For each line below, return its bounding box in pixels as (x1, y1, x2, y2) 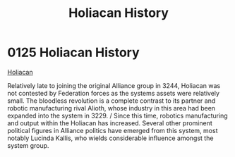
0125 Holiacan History (7, 44, 140, 61)
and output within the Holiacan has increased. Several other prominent (7, 118, 213, 127)
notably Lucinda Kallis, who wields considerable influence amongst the (7, 134, 214, 142)
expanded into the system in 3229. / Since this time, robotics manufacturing (7, 111, 228, 120)
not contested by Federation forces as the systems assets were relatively (7, 89, 220, 97)
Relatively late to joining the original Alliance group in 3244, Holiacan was (7, 81, 221, 89)
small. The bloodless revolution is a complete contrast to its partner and (7, 96, 216, 105)
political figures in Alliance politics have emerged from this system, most (7, 126, 218, 134)
